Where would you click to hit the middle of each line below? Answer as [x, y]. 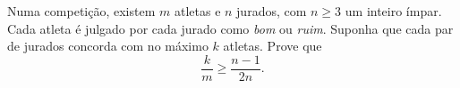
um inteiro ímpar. [393, 11]
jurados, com [272, 11]
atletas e [197, 11]
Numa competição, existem [81, 11]
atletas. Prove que [273, 46]
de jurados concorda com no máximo [108, 46]
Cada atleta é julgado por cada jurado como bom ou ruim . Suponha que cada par [230, 28]
